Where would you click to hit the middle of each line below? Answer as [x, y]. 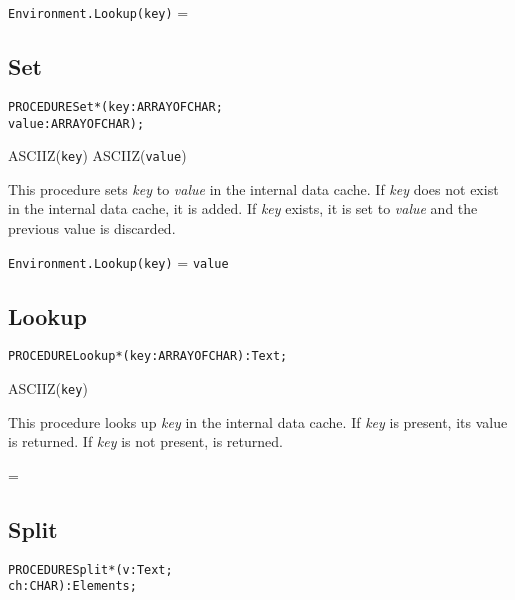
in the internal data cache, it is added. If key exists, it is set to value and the [243, 208]
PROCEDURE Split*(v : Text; [90, 569]
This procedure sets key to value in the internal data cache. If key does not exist [253, 188]
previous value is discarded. [92, 228]
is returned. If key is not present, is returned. [145, 441]
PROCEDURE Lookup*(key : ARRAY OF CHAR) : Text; [148, 356]
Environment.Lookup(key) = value [118, 261]
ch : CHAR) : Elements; [72, 586]
